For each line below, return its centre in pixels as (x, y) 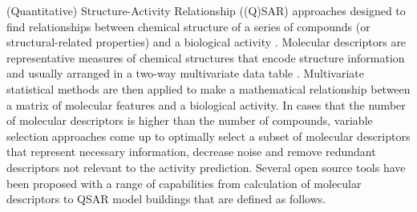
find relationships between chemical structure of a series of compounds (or (188, 26)
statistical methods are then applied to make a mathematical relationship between (208, 88)
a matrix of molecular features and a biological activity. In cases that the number (206, 104)
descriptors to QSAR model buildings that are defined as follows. (166, 199)
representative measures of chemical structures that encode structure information (206, 57)
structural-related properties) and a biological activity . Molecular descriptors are (206, 42)
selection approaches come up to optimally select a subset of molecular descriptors (208, 136)
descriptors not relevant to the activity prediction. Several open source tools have (206, 167)
